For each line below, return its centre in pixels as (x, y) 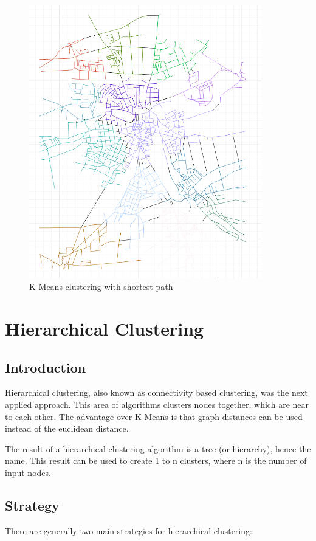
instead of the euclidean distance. (67, 428)
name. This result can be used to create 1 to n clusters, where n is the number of (156, 460)
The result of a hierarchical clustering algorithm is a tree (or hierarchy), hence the (158, 448)
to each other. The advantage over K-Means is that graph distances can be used (154, 416)
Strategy (32, 505)
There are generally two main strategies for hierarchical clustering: (129, 530)
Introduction (46, 367)
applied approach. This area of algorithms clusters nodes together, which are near (157, 405)
